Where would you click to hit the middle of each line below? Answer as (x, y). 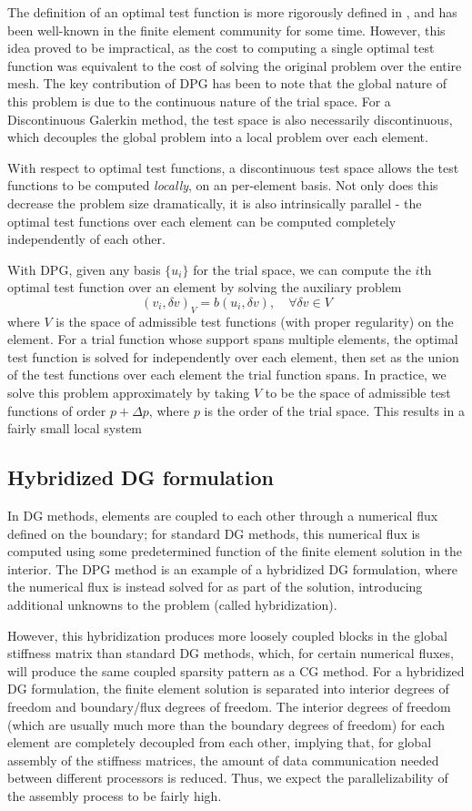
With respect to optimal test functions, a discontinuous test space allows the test (233, 167)
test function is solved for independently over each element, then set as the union (233, 356)
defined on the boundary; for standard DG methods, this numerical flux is (214, 533)
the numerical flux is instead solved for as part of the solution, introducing (215, 587)
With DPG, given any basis (84, 269)
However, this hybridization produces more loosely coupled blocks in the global (227, 635)
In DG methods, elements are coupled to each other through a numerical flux (223, 516)
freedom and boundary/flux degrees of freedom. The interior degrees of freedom (229, 706)
